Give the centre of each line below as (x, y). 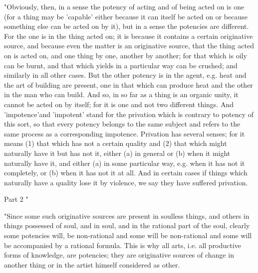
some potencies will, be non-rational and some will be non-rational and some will (128, 235)
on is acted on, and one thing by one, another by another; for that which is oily (126, 55)
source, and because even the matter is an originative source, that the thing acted (129, 46)
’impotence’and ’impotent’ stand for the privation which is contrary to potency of (129, 114)
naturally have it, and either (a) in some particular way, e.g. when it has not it (125, 163)
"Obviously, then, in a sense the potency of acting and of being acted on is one (124, 6)
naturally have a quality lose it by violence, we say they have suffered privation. (126, 182)
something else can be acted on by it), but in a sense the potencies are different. (127, 26)
